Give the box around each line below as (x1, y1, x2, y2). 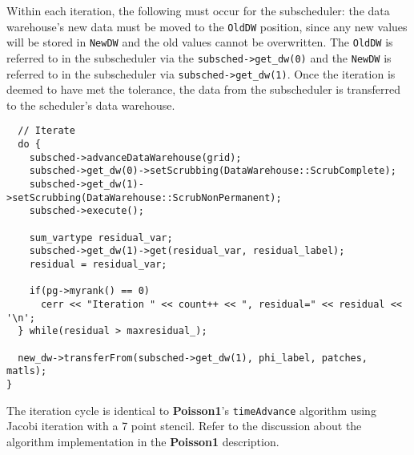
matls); (6, 365, 47, 377)
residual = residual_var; (29, 258, 167, 270)
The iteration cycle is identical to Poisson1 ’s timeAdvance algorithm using (6, 401, 376, 418)
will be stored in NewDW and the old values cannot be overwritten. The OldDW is (6, 34, 393, 50)
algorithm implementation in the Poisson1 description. (6, 433, 279, 449)
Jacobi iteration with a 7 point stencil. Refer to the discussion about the (6, 417, 362, 434)
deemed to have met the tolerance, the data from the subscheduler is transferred (6, 81, 401, 98)
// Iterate (18, 125, 75, 137)
